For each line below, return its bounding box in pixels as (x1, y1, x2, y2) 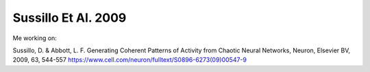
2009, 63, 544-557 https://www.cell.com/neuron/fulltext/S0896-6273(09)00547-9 (12, 56, 247, 64)
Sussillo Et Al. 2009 (12, 10, 127, 25)
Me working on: (12, 34, 58, 42)
